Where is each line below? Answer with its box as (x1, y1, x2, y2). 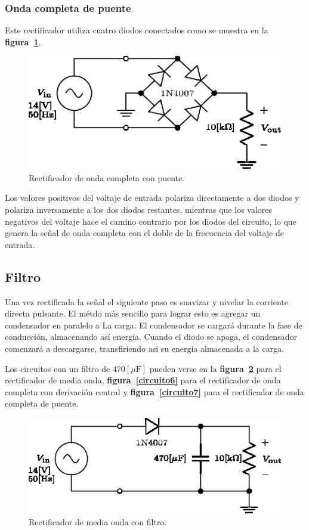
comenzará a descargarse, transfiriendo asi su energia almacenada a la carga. (5, 342, 285, 355)
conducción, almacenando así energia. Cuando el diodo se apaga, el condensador (5, 330, 297, 343)
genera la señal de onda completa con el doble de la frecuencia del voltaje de (5, 227, 284, 239)
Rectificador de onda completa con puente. (29, 171, 185, 184)
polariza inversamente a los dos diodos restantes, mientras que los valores (5, 203, 273, 216)
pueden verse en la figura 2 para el (149, 362, 282, 374)
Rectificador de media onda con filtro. (29, 515, 167, 528)
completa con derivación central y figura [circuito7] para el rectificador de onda (5, 385, 304, 398)
